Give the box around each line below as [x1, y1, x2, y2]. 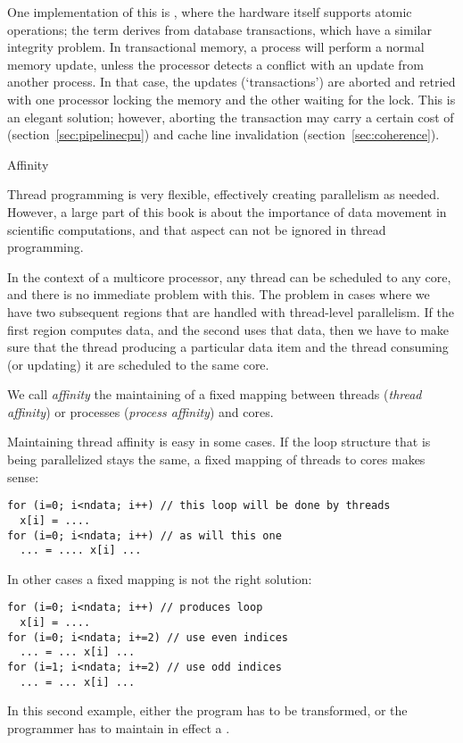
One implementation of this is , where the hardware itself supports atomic [7, 3, 412, 21]
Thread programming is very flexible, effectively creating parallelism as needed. [7, 185, 440, 204]
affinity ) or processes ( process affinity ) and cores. [7, 402, 274, 421]
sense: [7, 467, 39, 486]
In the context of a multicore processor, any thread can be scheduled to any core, [7, 267, 451, 286]
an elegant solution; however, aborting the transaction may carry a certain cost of [7, 107, 454, 126]
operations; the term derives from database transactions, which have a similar [7, 20, 432, 38]
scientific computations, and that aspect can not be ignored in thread [7, 220, 386, 238]
